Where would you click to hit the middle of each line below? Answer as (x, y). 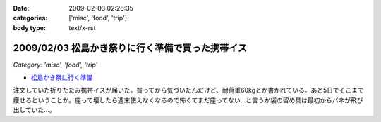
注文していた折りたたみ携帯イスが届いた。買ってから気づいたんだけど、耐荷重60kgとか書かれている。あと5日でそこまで (189, 90)
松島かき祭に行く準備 (62, 78)
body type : (29, 27)
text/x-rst (82, 27)
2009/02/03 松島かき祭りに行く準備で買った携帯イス (130, 48)
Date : (21, 8)
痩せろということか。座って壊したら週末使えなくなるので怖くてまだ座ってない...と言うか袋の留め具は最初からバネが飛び (188, 100)
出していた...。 (34, 110)
